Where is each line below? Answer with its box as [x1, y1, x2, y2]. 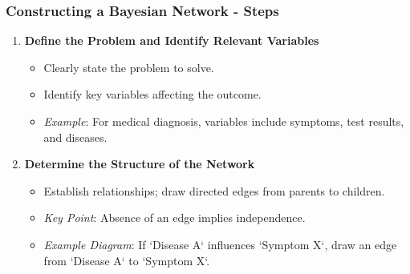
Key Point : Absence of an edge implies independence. [43, 209, 306, 226]
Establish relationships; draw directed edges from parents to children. [43, 182, 385, 199]
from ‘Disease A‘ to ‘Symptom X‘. [43, 252, 210, 268]
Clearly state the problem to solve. [43, 58, 214, 75]
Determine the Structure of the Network [24, 155, 255, 172]
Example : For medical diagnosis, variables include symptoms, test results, [43, 113, 404, 129]
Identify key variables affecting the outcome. [43, 86, 262, 103]
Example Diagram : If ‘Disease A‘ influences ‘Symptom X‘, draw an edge [43, 236, 397, 252]
